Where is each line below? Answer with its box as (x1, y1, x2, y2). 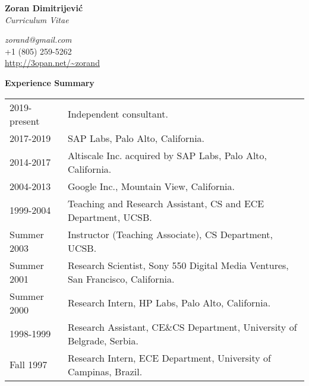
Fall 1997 (10, 357, 48, 372)
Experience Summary (5, 76, 94, 88)
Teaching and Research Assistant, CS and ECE (67, 196, 264, 210)
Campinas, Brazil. (67, 364, 143, 378)
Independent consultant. (67, 107, 168, 121)
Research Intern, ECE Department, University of (67, 350, 272, 365)
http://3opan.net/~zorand (5, 56, 100, 69)
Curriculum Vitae (5, 13, 69, 26)
